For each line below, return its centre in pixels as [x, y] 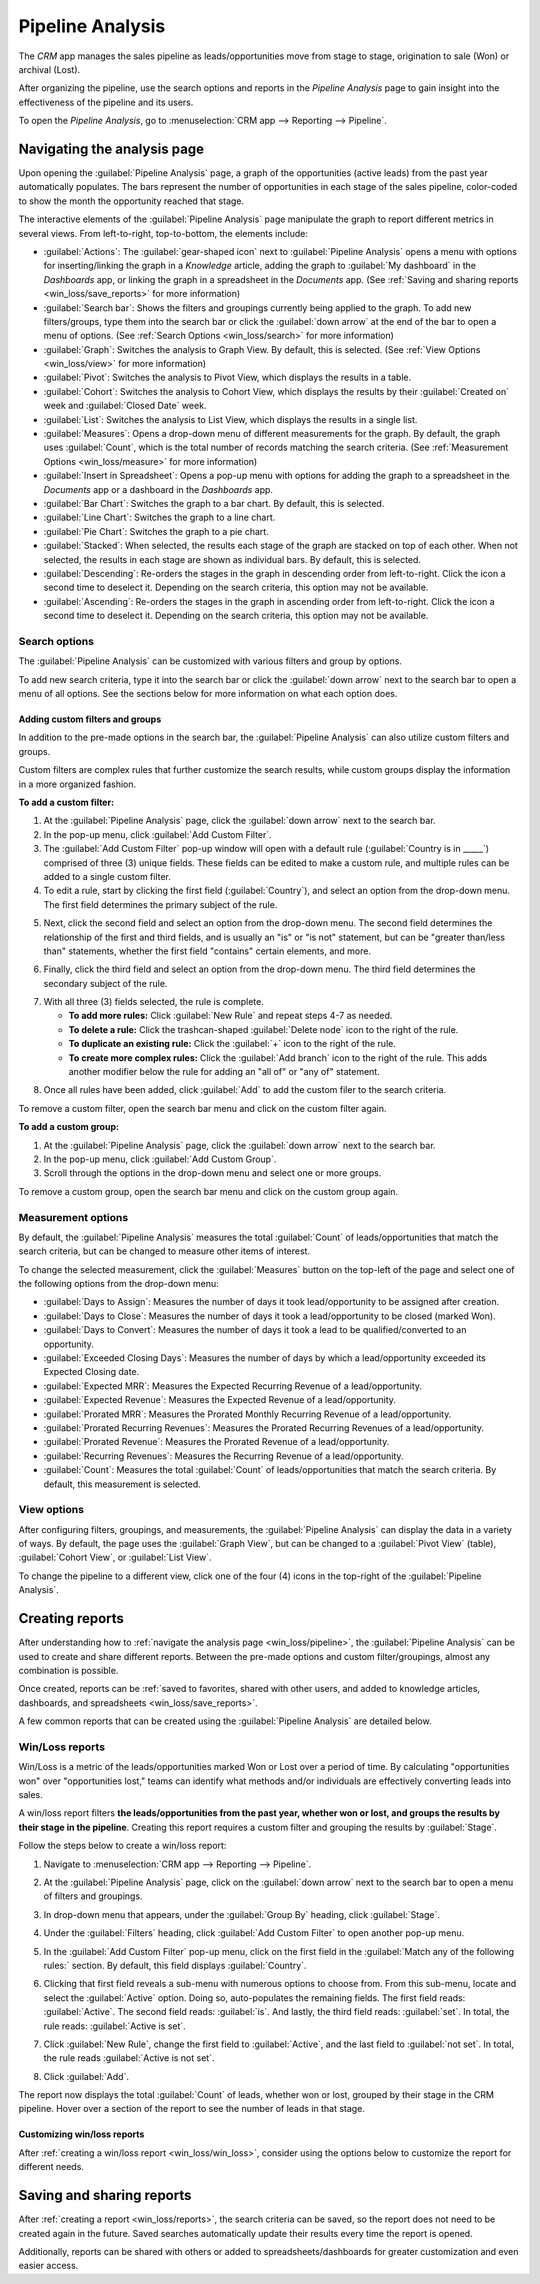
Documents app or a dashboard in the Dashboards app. [158, 489]
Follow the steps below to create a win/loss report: [122, 1846]
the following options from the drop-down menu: [118, 1284]
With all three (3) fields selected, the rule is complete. [153, 1002]
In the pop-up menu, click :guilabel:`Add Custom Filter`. [157, 834]
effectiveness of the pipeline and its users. [106, 102]
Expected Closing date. [91, 1372]
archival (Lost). [49, 69]
